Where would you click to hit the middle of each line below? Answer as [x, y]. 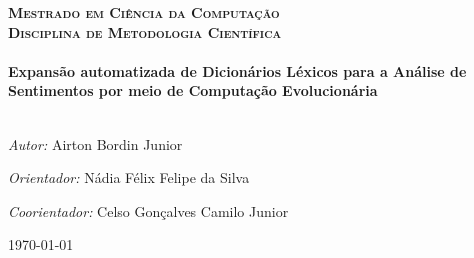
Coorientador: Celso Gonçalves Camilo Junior [148, 210]
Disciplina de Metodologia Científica [145, 31]
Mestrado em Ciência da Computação [144, 12]
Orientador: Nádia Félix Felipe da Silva [129, 177]
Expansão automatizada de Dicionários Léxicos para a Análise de [237, 70]
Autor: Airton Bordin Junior [95, 143]
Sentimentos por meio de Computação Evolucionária [193, 90]
